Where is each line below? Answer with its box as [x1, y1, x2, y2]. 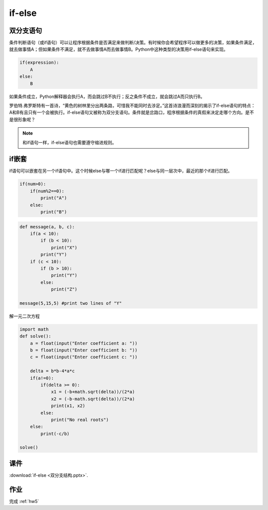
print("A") [40, 195, 67, 201]
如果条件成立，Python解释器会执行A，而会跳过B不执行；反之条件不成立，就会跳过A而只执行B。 [9, 93, 205, 99]
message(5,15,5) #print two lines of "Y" [19, 300, 122, 306]
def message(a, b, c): [19, 224, 75, 230]
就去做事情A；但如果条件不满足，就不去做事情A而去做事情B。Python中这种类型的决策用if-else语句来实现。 [9, 46, 228, 52]
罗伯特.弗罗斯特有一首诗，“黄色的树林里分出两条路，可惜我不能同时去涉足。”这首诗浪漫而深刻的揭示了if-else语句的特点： [9, 102, 256, 108]
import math [19, 326, 49, 332]
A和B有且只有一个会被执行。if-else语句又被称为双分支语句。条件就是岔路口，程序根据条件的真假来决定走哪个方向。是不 [9, 109, 254, 115]
